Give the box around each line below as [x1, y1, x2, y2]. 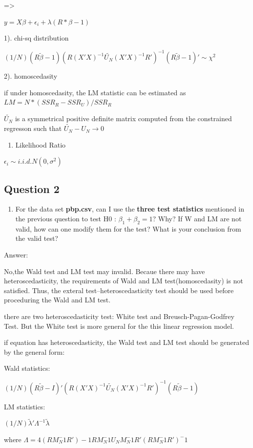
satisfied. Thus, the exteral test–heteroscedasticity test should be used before [4, 285, 234, 295]
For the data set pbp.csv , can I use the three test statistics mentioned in [15, 204, 245, 214]
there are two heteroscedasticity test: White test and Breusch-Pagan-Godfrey [4, 311, 234, 321]
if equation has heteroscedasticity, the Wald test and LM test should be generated [4, 337, 250, 347]
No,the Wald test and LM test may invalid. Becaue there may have [4, 266, 205, 276]
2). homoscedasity [4, 71, 58, 81]
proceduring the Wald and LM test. [4, 295, 111, 305]
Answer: [4, 250, 28, 260]
